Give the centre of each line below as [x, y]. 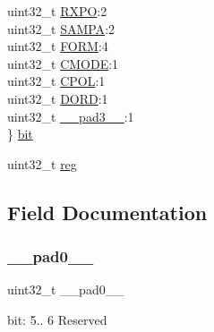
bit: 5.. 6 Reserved [57, 319]
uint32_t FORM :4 [58, 46]
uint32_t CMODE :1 [63, 63]
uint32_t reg [42, 163]
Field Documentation [107, 212]
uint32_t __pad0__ [66, 289]
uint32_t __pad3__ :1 [71, 116]
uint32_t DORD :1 [58, 98]
